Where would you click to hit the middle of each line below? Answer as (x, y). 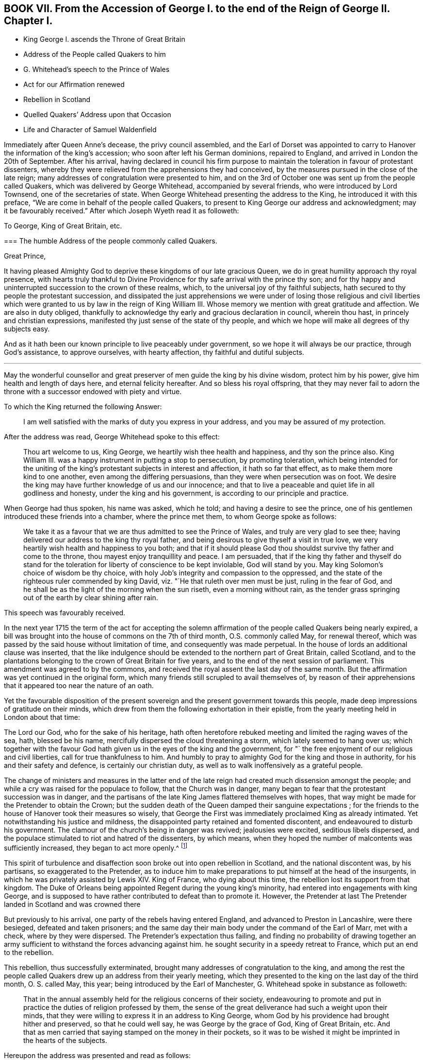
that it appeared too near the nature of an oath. (79, 686)
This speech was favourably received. (65, 613)
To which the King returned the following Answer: (83, 407)
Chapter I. (28, 21)
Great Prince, (25, 256)
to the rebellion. (29, 953)
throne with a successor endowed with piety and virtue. (93, 392)
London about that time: (42, 717)
